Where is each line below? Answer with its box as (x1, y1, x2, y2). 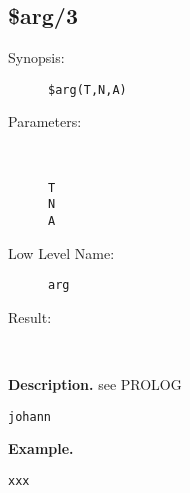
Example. (8, 438, 74, 459)
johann (8, 409, 51, 424)
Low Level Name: (8, 242, 115, 263)
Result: (8, 306, 52, 327)
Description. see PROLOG (8, 374, 182, 395)
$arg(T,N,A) (48, 82, 127, 97)
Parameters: (8, 111, 82, 132)
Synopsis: (8, 47, 65, 68)
